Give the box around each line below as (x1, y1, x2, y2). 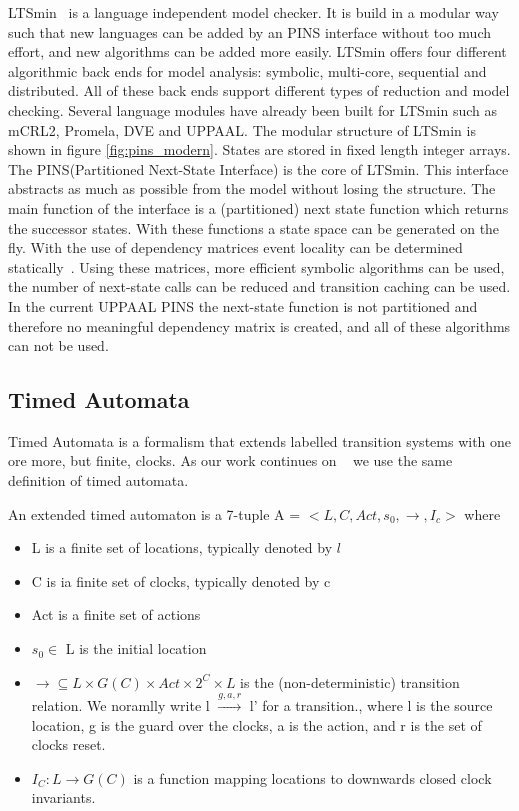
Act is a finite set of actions (31, 604, 201, 625)
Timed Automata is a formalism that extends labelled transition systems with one (8, 430, 512, 451)
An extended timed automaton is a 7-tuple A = (8, 503, 301, 524)
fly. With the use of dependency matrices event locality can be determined (8, 237, 463, 258)
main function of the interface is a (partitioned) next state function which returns (8, 197, 509, 218)
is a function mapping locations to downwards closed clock (133, 767, 492, 788)
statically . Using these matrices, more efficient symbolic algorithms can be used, (8, 256, 505, 277)
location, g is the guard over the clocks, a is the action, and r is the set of (31, 714, 482, 735)
